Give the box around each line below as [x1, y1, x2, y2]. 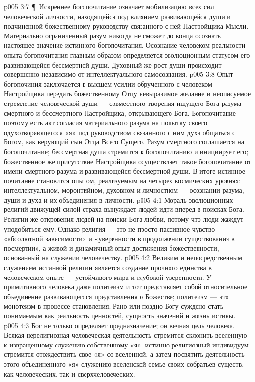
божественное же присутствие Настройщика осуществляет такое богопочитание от [4, 156, 251, 166]
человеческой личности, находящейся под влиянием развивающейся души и [4, 11, 231, 21]
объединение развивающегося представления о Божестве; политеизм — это [4, 291, 229, 301]
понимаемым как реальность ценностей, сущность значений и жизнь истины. [4, 311, 236, 320]
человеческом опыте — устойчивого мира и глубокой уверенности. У [4, 272, 212, 282]
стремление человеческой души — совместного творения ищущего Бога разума [4, 98, 242, 108]
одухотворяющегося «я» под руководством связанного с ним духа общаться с [4, 127, 236, 137]
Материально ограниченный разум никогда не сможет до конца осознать [4, 30, 221, 40]
